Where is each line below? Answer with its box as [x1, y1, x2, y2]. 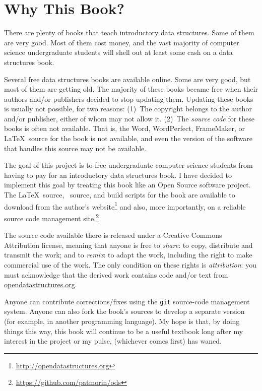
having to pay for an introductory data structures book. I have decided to [4, 169, 232, 180]
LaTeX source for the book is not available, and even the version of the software [4, 133, 252, 144]
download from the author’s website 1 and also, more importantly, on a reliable [4, 200, 246, 212]
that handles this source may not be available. [4, 143, 147, 153]
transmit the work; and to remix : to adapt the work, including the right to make [4, 249, 252, 260]
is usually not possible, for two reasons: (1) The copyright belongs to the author [4, 103, 252, 114]
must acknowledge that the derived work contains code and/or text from [4, 269, 228, 280]
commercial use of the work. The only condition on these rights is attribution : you [4, 259, 256, 270]
